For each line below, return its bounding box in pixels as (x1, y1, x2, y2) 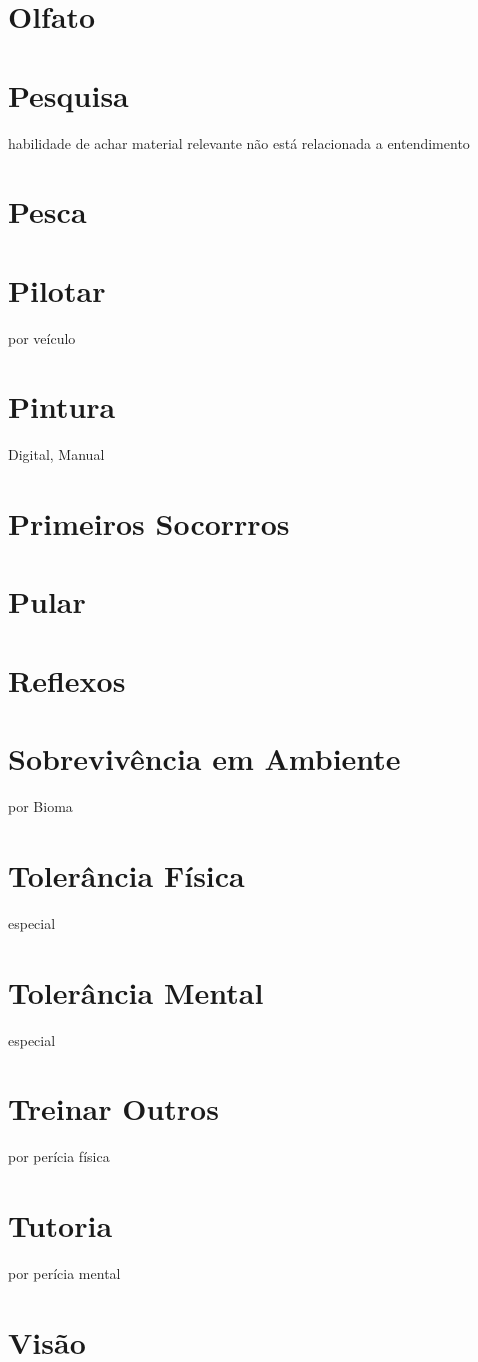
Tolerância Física (8, 854, 245, 895)
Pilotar (8, 269, 106, 310)
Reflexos (8, 659, 126, 700)
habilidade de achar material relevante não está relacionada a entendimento (8, 132, 470, 153)
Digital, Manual (8, 444, 105, 465)
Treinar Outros (8, 1088, 219, 1129)
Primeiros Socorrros (8, 503, 290, 544)
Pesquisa (8, 74, 129, 115)
